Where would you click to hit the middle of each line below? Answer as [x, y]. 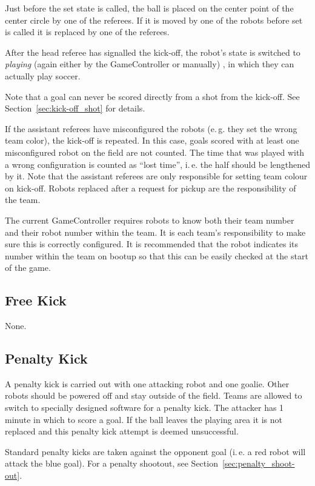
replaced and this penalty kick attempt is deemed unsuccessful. [122, 431]
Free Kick [36, 300]
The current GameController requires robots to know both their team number [150, 220]
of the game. [28, 268]
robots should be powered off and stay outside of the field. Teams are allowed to [154, 395]
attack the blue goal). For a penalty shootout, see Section [111, 463]
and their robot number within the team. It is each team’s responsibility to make [155, 232]
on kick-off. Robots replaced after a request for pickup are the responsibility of [151, 188]
